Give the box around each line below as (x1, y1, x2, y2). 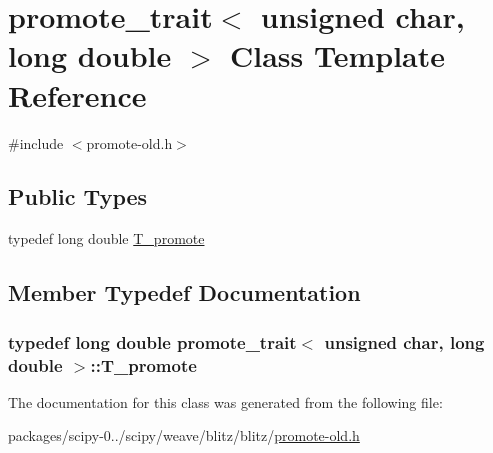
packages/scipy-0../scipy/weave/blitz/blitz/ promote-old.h (8, 425, 360, 446)
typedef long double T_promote (8, 228, 205, 249)
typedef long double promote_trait (8, 329, 297, 354)
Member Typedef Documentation (8, 277, 361, 308)
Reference (8, 74, 147, 115)
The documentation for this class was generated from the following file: (8, 391, 443, 412)
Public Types (8, 181, 148, 212)
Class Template (229, 35, 446, 76)
